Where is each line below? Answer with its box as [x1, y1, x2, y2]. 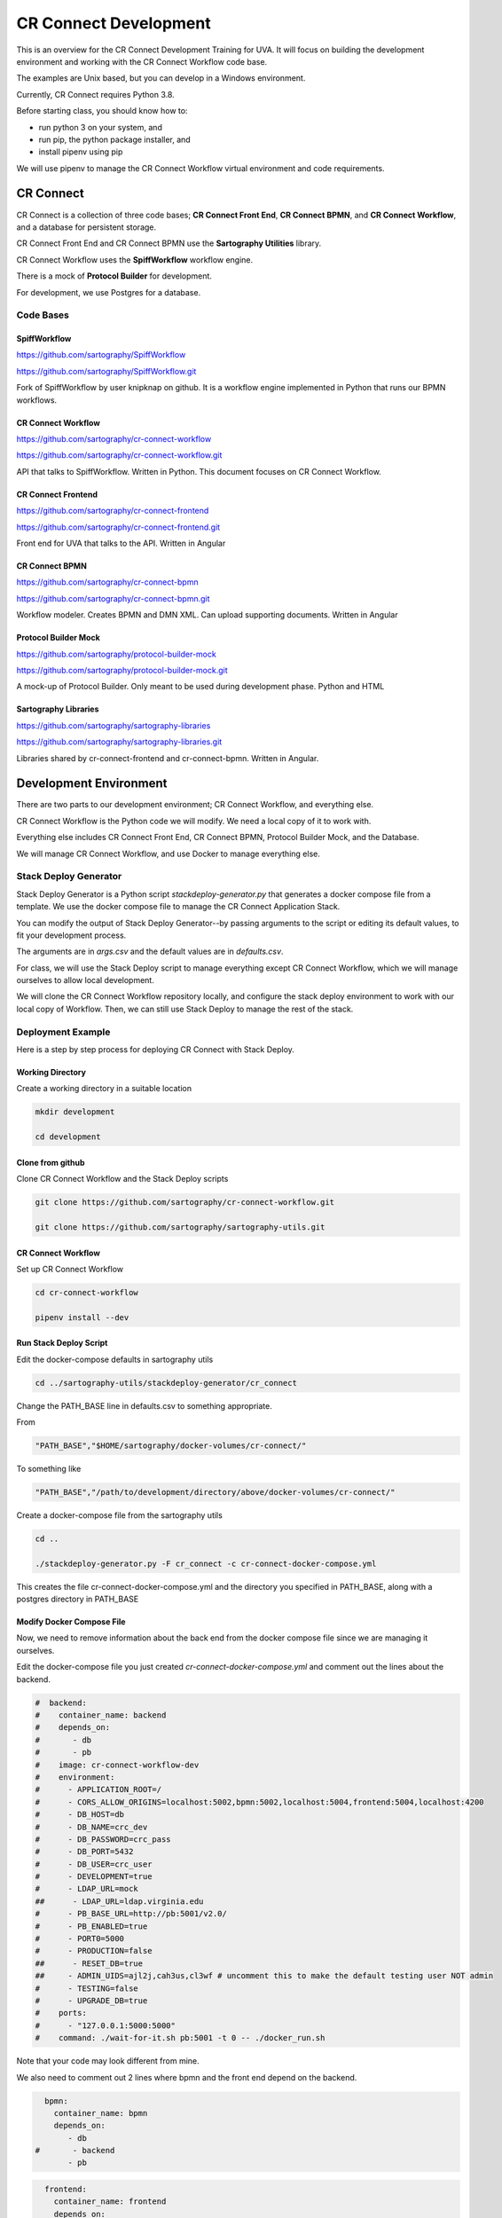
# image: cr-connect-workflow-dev [35, 1759, 200, 1770]
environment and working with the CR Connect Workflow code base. [16, 56, 268, 67]
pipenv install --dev [35, 1312, 129, 1322]
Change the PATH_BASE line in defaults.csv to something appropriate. [16, 1400, 272, 1411]
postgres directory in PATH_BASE [16, 1593, 139, 1605]
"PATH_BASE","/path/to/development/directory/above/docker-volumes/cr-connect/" [35, 1487, 396, 1497]
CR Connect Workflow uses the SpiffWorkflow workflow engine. [16, 254, 254, 265]
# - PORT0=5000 [35, 1934, 124, 1944]
